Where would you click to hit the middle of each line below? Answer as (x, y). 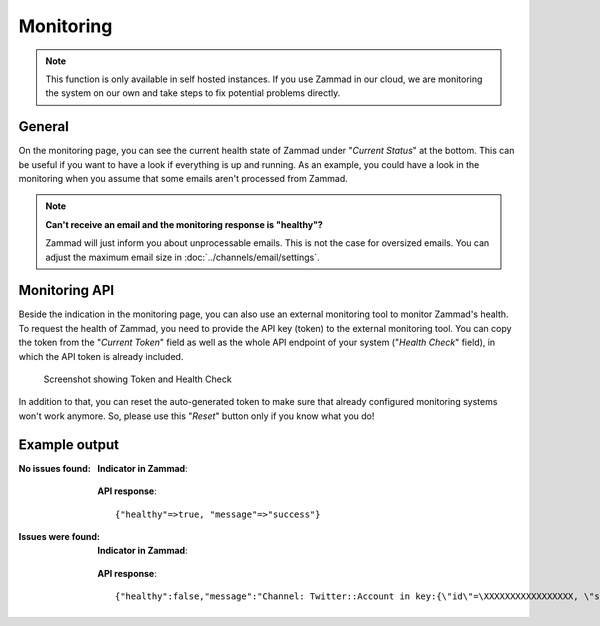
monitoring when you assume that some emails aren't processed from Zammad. (183, 179)
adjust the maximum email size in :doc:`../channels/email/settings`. (182, 257)
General (44, 126)
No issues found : (55, 468)
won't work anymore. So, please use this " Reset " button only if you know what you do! (196, 416)
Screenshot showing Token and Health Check (137, 379)
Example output (69, 444)
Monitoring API (66, 290)
